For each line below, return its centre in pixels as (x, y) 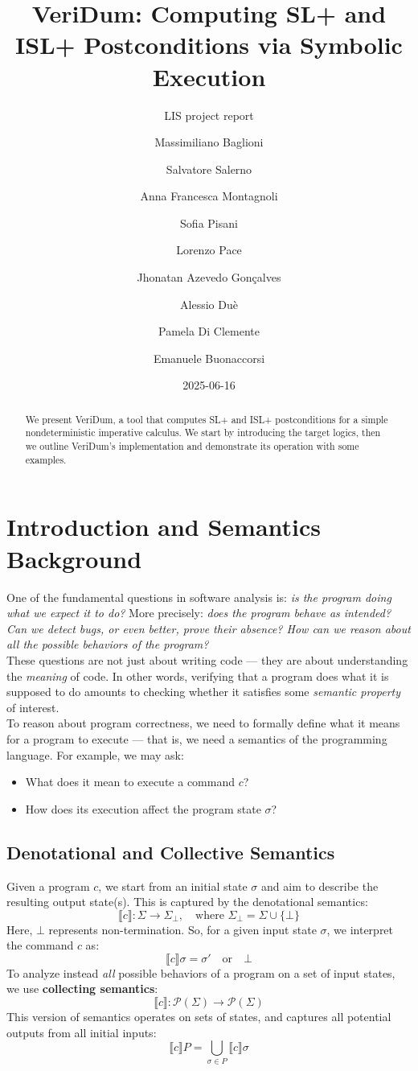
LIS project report (209, 115)
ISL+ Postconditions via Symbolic (209, 45)
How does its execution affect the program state (143, 808)
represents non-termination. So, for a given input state (182, 929)
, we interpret (360, 929)
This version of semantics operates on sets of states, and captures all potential (199, 1017)
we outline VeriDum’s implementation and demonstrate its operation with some (192, 446)
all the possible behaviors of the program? (108, 644)
